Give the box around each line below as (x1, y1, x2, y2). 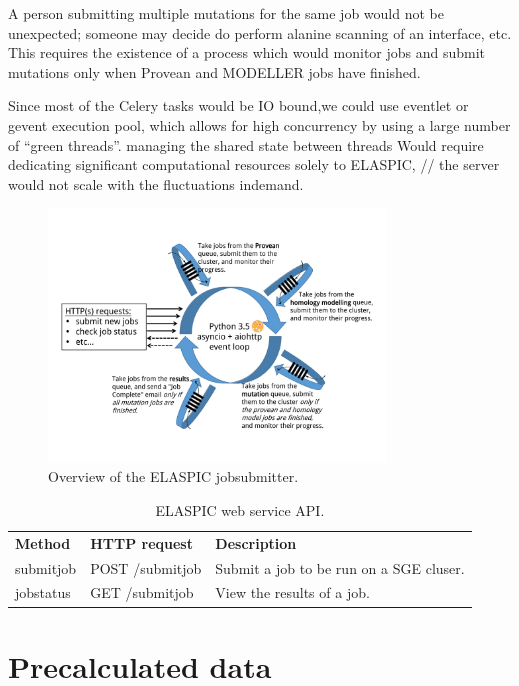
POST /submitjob (90, 557, 202, 578)
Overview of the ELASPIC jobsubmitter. (48, 466, 299, 487)
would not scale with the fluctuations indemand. (8, 173, 304, 194)
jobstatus (15, 582, 71, 603)
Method (15, 532, 71, 553)
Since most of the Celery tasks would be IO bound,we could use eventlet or (8, 95, 469, 116)
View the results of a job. (215, 582, 370, 603)
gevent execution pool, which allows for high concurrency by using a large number (8, 114, 511, 135)
